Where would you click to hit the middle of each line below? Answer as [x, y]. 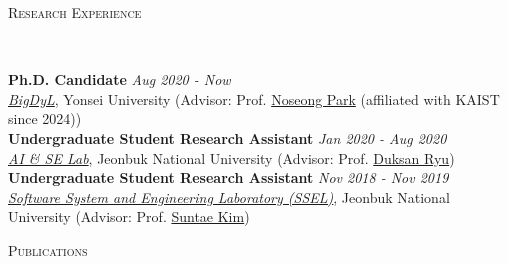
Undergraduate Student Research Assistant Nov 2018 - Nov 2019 [228, 177]
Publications [48, 249]
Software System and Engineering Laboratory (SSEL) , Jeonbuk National [229, 196]
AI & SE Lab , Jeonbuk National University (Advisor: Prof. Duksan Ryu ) [231, 157]
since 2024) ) [45, 118]
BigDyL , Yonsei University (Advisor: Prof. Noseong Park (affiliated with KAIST [254, 98]
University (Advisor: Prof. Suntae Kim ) [129, 216]
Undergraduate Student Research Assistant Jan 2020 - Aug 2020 [227, 137]
